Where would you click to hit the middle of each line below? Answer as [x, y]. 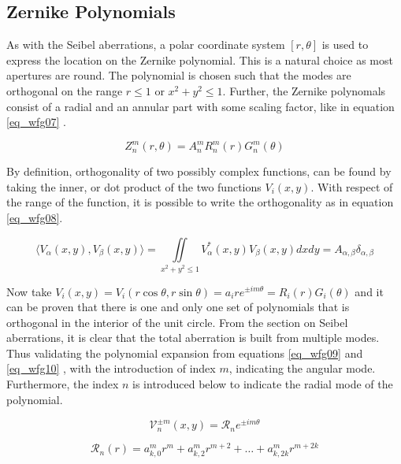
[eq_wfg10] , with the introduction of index [111, 368]
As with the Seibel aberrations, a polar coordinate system [146, 45]
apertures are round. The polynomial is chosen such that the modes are [179, 75]
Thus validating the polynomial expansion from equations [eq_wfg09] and [185, 353]
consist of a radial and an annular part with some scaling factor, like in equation [200, 106]
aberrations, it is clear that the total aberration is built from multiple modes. [193, 338]
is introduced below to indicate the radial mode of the [263, 384]
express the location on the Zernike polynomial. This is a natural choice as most [200, 59]
